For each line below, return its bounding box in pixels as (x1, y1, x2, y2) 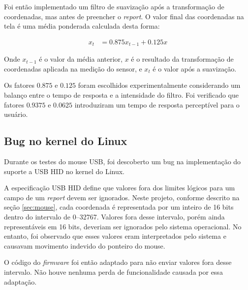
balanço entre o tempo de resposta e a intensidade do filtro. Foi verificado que (4, 90, 239, 100)
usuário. (4, 109, 28, 119)
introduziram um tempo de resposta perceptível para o (74, 99, 240, 109)
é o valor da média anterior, (39, 54, 123, 64)
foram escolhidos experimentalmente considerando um (78, 80, 241, 90)
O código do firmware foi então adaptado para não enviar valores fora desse (4, 257, 232, 267)
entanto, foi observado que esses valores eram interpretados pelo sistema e (4, 231, 226, 241)
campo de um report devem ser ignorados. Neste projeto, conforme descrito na (4, 192, 240, 202)
